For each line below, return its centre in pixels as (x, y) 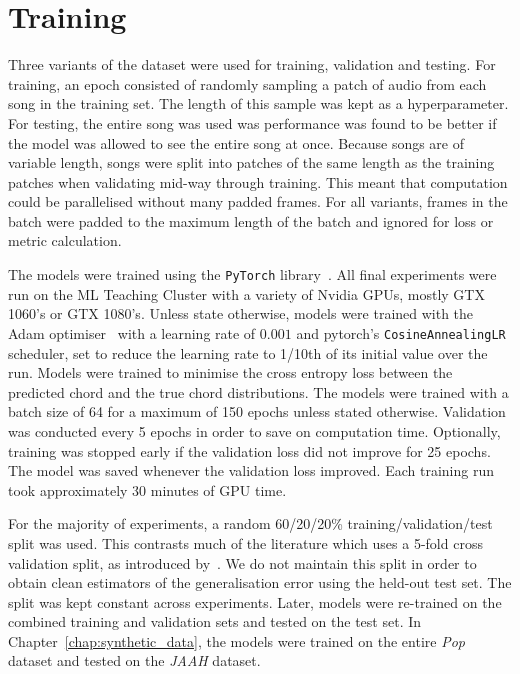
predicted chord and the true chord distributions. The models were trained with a (258, 391)
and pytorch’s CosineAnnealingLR (401, 332)
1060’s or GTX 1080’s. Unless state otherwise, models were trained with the (241, 313)
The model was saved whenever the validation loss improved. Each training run (251, 470)
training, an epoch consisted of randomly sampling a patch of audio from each (247, 83)
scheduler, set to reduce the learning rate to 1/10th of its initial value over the (248, 352)
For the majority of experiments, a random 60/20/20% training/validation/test (250, 523)
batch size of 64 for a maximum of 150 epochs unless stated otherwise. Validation (257, 411)
